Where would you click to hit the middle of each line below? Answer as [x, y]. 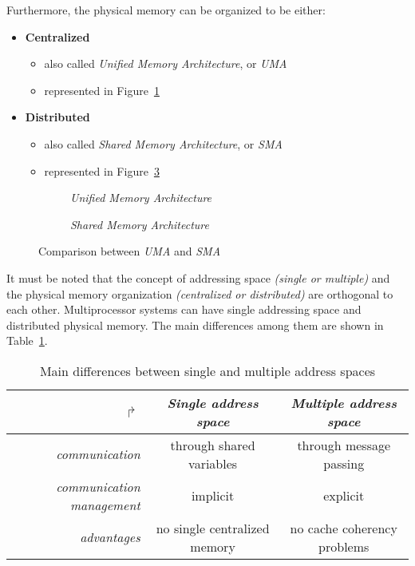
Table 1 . [27, 340]
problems [344, 546]
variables [213, 463]
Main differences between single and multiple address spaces [207, 370]
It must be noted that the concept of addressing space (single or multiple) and [198, 277]
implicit [213, 496]
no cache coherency [344, 528]
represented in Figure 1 [102, 90]
